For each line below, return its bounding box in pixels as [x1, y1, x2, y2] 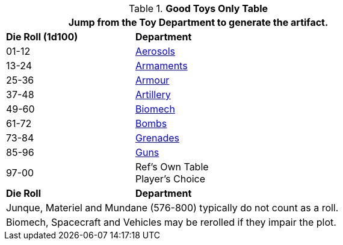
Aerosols [135, 45, 176, 57]
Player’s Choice [135, 173, 206, 185]
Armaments [135, 60, 188, 72]
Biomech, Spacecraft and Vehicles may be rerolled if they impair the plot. [6, 216, 336, 228]
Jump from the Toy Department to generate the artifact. [68, 16, 329, 28]
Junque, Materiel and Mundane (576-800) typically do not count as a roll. [6, 202, 339, 214]
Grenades [135, 132, 180, 144]
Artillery [135, 88, 171, 101]
